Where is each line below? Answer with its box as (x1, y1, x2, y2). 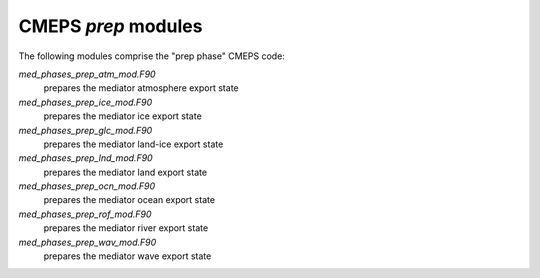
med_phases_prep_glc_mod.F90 (18, 124, 153, 136)
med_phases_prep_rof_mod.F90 (18, 208, 152, 220)
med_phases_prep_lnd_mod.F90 (18, 152, 154, 164)
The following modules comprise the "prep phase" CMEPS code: (18, 50, 285, 62)
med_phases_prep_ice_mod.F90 (18, 96, 153, 108)
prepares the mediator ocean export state (43, 194, 215, 206)
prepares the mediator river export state (43, 222, 209, 234)
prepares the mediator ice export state (43, 110, 202, 122)
